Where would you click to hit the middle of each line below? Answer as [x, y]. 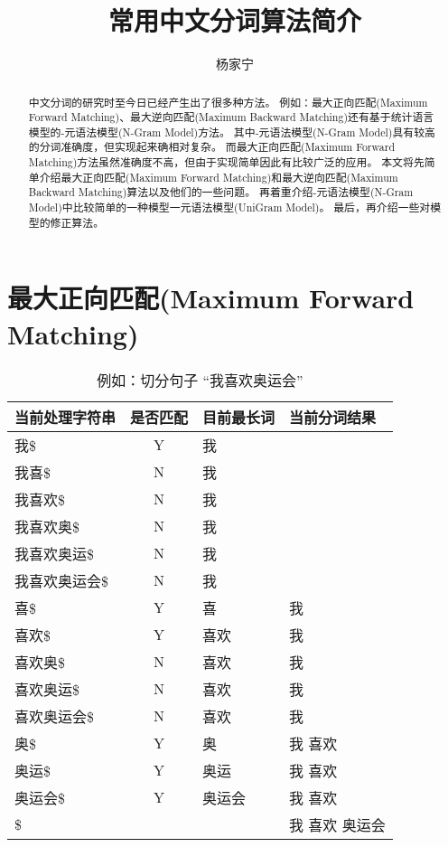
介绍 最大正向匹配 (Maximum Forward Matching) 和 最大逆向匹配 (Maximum [219, 177]
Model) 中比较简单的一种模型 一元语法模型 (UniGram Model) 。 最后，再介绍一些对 [229, 207]
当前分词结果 [333, 417]
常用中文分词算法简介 [234, 20]
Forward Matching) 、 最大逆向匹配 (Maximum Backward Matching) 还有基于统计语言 [231, 117]
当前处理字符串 [65, 417]
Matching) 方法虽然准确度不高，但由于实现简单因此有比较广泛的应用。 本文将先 [226, 162]
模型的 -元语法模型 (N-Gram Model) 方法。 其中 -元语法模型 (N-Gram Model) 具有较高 [232, 132]
